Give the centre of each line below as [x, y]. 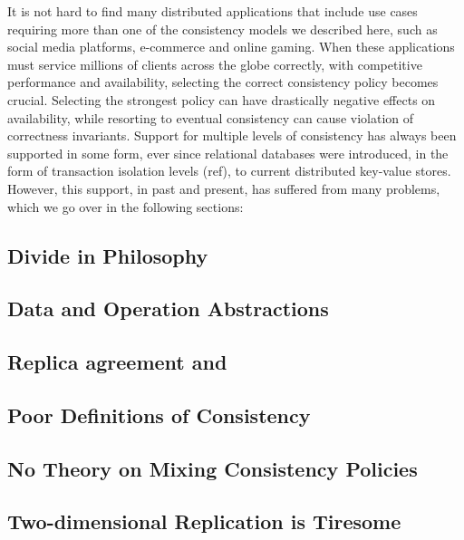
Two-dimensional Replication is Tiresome [204, 521]
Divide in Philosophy [108, 255]
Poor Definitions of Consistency [159, 415]
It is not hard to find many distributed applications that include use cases [213, 11]
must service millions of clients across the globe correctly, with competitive [215, 64]
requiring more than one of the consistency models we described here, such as [222, 29]
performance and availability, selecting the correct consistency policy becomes [223, 82]
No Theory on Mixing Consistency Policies [213, 468]
